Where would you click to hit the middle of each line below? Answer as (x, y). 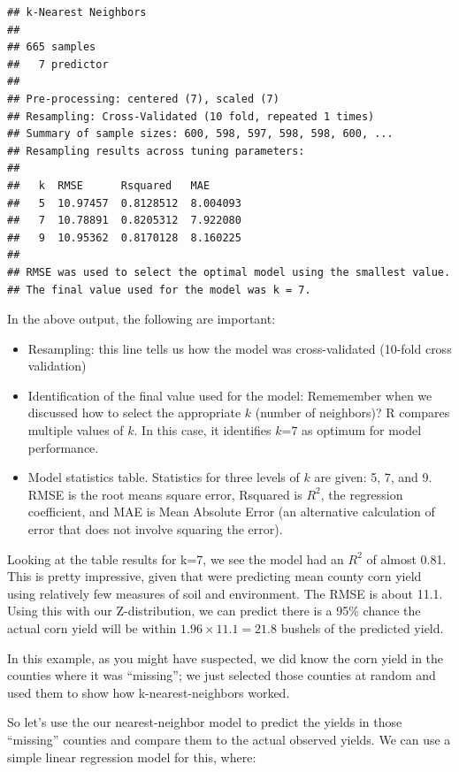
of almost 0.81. (406, 558)
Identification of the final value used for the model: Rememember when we (230, 395)
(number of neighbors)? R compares (352, 413)
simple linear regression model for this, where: (132, 757)
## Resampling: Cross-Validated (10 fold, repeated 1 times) (191, 116)
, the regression (362, 494)
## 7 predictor (58, 64)
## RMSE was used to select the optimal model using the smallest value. (229, 272)
